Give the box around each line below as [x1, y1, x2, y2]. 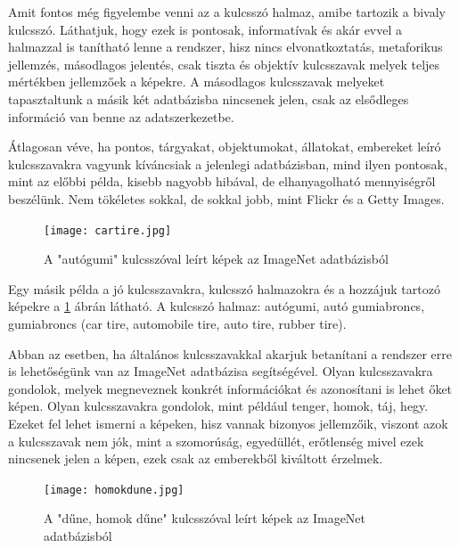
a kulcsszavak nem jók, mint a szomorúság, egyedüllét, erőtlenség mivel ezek [8, 431, 424, 450]
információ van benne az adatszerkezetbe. [8, 107, 234, 126]
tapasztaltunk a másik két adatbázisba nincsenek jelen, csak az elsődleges [8, 89, 409, 108]
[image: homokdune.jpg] [44, 483, 184, 496]
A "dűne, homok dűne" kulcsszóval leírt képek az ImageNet [44, 509, 366, 528]
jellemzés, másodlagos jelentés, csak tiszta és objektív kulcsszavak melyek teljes [8, 54, 440, 73]
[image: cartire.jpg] [44, 224, 172, 237]
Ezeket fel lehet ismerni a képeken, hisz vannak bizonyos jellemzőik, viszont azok [8, 413, 448, 432]
